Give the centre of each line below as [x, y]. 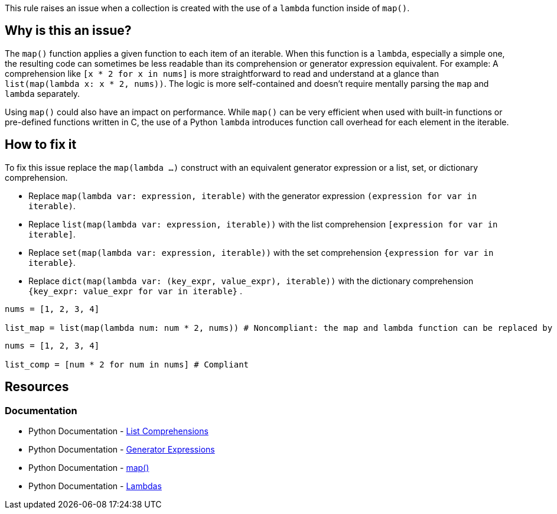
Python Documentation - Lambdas [95, 486]
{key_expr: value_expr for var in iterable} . [135, 291]
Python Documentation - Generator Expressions [122, 449]
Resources [37, 387]
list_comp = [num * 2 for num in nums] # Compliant [127, 364]
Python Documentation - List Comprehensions [118, 431]
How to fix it [41, 145]
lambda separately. [43, 93]
